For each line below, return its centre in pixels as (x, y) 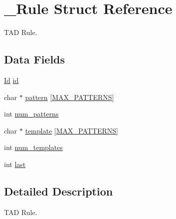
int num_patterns (31, 114)
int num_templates (33, 147)
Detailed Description (59, 191)
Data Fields (35, 59)
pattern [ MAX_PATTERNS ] (70, 97)
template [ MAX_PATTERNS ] (72, 130)
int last (15, 164)
